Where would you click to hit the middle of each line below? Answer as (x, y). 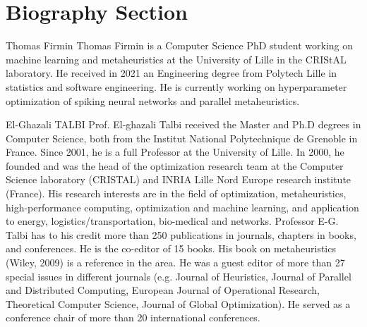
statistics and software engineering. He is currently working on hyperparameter (176, 86)
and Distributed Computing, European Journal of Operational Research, (163, 290)
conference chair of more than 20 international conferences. (133, 317)
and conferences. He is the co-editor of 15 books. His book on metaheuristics (171, 248)
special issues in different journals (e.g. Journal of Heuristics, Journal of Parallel (179, 276)
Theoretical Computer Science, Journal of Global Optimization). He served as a (178, 303)
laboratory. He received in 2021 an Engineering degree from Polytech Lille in (172, 73)
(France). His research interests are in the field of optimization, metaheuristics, (176, 193)
